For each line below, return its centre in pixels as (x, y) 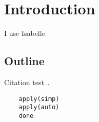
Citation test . (27, 82)
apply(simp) (39, 99)
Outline (24, 61)
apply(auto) (39, 107)
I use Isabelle (25, 33)
